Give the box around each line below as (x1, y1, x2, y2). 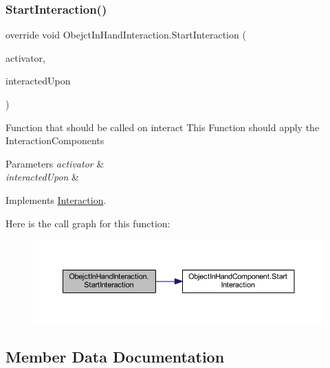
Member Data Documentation (5, 345, 225, 367)
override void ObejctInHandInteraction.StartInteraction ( (5, 27, 246, 42)
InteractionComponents (5, 133, 104, 148)
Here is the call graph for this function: (5, 216, 170, 230)
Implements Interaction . (5, 192, 107, 207)
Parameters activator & (5, 156, 104, 170)
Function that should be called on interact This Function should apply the (5, 119, 320, 134)
